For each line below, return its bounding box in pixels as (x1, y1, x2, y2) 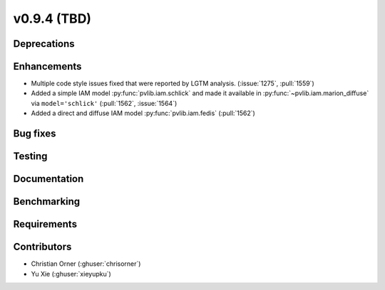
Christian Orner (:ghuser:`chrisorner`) (31, 259, 141, 268)
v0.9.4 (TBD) (13, 11, 92, 26)
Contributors (13, 241, 72, 253)
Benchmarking (13, 195, 81, 208)
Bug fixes (13, 128, 56, 140)
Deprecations (13, 38, 75, 50)
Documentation (13, 173, 84, 185)
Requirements (13, 218, 78, 230)
